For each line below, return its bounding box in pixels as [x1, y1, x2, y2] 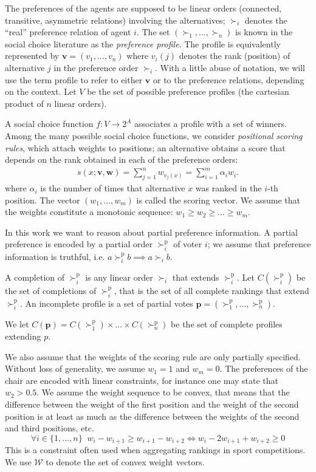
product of [5, 97, 44, 109]
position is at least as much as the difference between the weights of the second [5, 409, 300, 422]
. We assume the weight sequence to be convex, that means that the [36, 386, 290, 398]
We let [5, 318, 29, 330]
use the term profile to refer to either [5, 73, 143, 86]
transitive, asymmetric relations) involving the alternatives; [5, 13, 225, 26]
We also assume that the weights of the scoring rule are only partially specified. [5, 350, 301, 363]
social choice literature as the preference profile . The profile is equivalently [5, 37, 281, 50]
